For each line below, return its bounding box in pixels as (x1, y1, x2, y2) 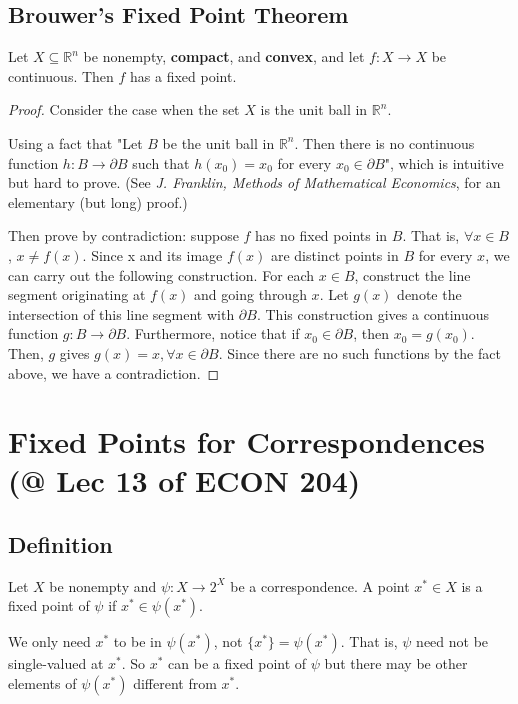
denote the (397, 284, 462, 305)
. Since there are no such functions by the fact (218, 342, 501, 363)
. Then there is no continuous (294, 132, 475, 153)
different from (133, 673, 217, 694)
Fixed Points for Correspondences (8, 421, 486, 462)
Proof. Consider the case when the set (8, 99, 240, 120)
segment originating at (8, 284, 146, 305)
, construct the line (354, 264, 471, 285)
